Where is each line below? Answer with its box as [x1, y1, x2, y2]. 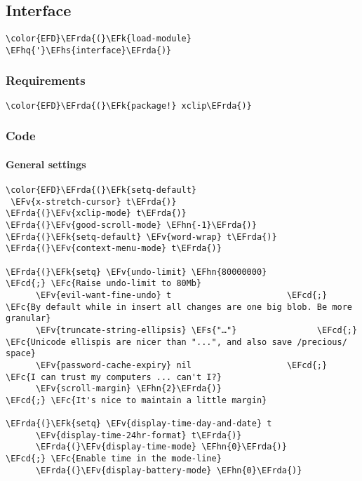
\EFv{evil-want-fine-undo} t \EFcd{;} [35, 290, 328, 300]
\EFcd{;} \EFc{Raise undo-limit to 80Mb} [6, 278, 202, 289]
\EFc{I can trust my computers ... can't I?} [6, 372, 222, 382]
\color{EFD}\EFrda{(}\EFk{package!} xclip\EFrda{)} [6, 100, 252, 111]
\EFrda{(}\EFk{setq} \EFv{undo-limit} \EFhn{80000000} [6, 266, 267, 277]
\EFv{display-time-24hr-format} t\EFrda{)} [35, 430, 242, 440]
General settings [6, 156, 86, 171]
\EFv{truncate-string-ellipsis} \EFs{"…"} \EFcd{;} [35, 325, 358, 335]
